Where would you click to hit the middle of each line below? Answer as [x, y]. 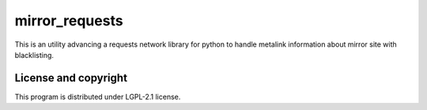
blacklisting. [34, 55]
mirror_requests [69, 21]
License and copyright [71, 78]
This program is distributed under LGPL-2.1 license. [98, 97]
